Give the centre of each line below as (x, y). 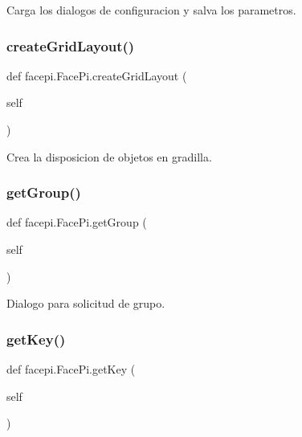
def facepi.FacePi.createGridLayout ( (97, 75)
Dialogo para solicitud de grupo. (86, 303)
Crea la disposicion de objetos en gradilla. (109, 156)
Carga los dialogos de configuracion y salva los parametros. (151, 10)
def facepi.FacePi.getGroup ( (77, 222)
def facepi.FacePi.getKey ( (71, 369)
